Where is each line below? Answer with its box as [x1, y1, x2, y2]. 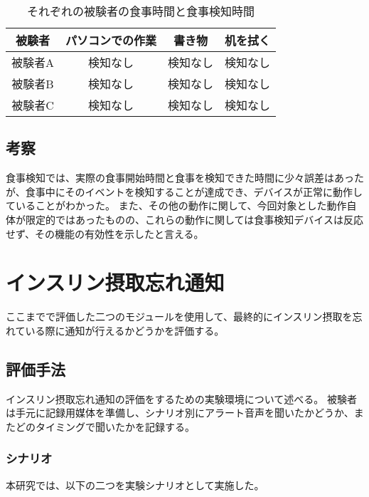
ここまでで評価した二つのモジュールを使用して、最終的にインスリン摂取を [6, 309, 353, 324]
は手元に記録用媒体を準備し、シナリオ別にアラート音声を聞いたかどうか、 [6, 405, 354, 420]
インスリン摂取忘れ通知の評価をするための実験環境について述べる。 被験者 [6, 391, 357, 406]
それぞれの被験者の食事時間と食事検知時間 [27, 3, 255, 19]
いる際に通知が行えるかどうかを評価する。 [25, 323, 225, 338]
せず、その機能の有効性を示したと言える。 [6, 226, 204, 241]
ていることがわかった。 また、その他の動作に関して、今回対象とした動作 [6, 198, 347, 213]
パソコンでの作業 [65, 32, 157, 48]
